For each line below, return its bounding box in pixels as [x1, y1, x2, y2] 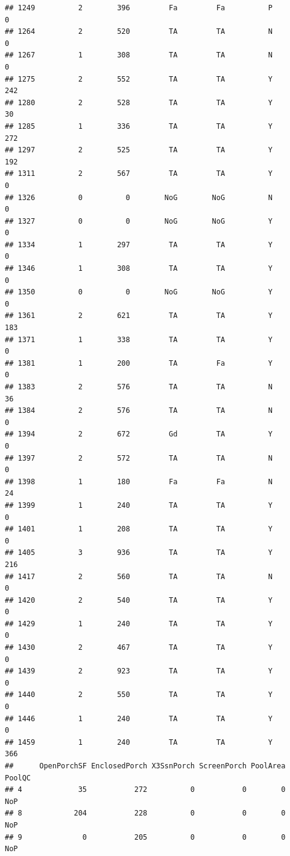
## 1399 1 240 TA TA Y [5, 501, 273, 510]
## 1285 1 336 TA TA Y [5, 122, 273, 131]
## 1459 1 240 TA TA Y [5, 738, 273, 747]
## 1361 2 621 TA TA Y [5, 311, 273, 320]
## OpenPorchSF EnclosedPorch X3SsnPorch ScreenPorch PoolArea [5, 762, 286, 770]
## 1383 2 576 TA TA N [5, 383, 273, 391]
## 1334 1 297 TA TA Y [5, 240, 273, 249]
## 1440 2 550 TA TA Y [5, 690, 273, 699]
